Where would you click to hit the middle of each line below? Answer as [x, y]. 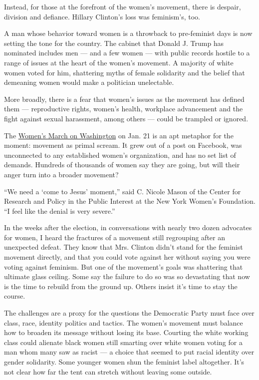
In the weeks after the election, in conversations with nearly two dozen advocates [128, 227]
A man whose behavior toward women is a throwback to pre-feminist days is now [128, 33]
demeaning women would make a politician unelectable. [89, 82]
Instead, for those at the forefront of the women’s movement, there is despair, [123, 6]
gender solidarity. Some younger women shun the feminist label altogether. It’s [124, 362]
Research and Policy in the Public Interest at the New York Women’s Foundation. [130, 201]
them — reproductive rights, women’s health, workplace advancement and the [124, 109]
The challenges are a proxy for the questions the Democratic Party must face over [129, 313]
